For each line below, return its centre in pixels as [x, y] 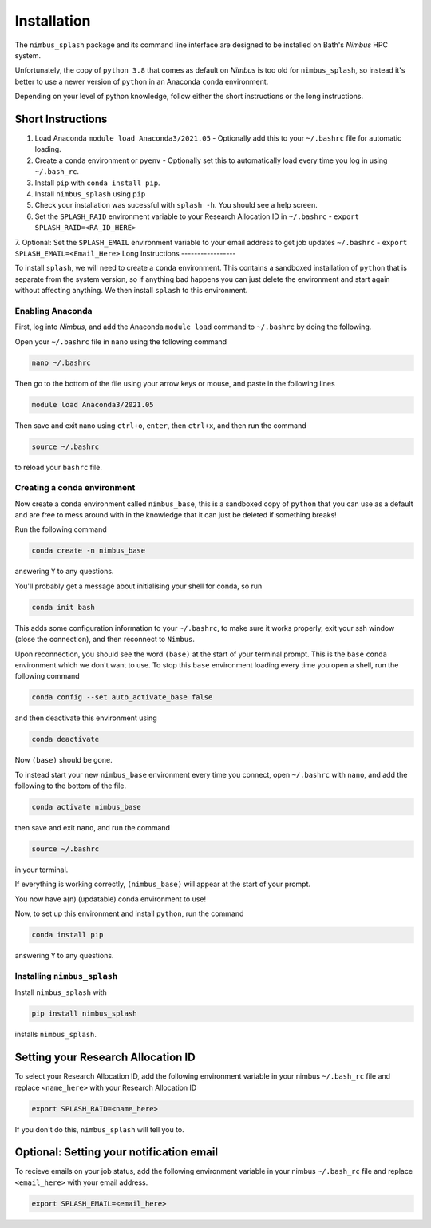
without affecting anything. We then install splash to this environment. [131, 291]
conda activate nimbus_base [86, 807]
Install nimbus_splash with [61, 992]
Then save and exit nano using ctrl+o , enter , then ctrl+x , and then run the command [160, 425]
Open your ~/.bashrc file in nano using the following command [121, 341]
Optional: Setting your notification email [117, 1153]
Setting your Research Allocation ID [105, 1058]
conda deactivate [65, 739]
